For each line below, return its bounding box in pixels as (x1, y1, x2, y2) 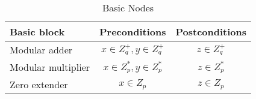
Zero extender (10, 77, 68, 91)
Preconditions (99, 25, 166, 38)
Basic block (10, 25, 65, 38)
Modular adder (10, 43, 73, 56)
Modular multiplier (10, 60, 90, 74)
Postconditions (175, 25, 247, 38)
